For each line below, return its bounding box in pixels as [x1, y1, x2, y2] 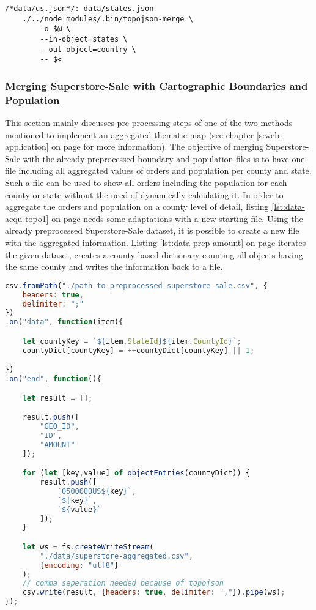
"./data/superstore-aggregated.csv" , [40, 551, 193, 560]
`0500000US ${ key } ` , [57, 486, 136, 496]
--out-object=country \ [40, 45, 136, 54]
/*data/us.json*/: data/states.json [5, 4, 154, 13]
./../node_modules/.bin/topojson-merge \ [22, 14, 193, 23]
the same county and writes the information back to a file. [5, 260, 223, 273]
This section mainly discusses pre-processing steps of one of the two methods [5, 116, 293, 129]
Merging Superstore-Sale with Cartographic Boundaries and [5, 78, 308, 93]
